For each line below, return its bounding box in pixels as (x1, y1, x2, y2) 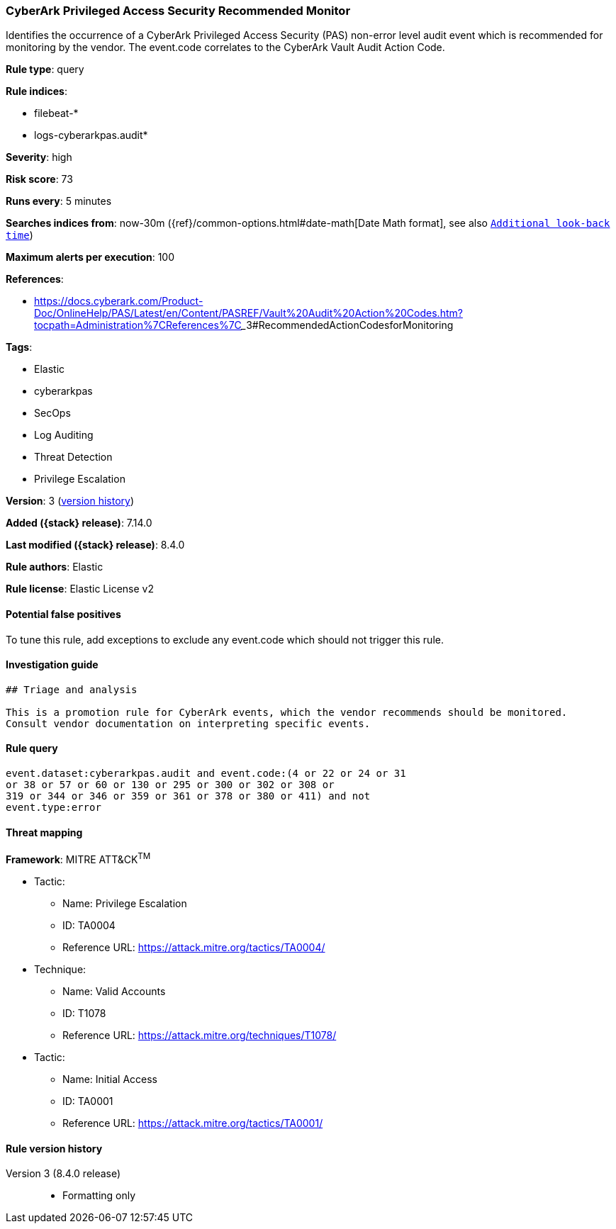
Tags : (6, 341, 33, 354)
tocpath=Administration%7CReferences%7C (34, 319, 242, 332)
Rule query (6, 742, 58, 755)
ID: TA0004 (62, 919, 116, 931)
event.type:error (6, 802, 101, 814)
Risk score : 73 (6, 173, 73, 186)
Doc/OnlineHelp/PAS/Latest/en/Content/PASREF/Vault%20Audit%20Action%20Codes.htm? (34, 307, 463, 320)
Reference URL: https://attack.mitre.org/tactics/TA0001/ (62, 1116, 323, 1129)
